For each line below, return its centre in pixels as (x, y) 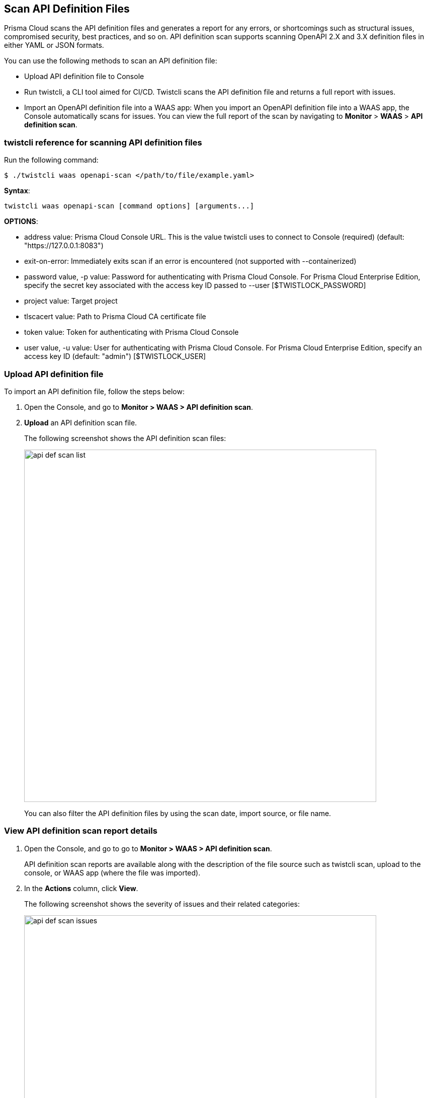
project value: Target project (71, 301)
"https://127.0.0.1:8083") (64, 246)
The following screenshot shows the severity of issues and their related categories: (162, 904)
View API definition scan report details (81, 831)
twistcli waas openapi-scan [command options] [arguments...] (129, 206)
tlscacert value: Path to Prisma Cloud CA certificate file (115, 317)
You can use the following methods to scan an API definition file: (111, 61)
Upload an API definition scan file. (81, 422)
